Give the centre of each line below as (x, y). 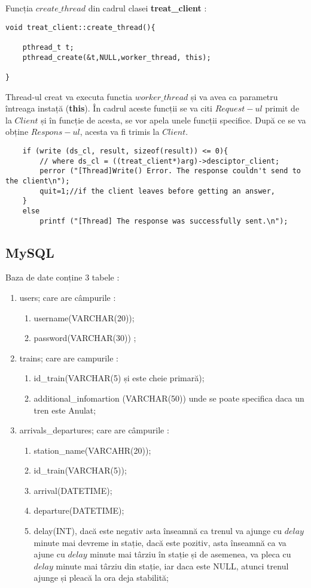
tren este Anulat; (65, 410)
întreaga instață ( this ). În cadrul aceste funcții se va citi (109, 108)
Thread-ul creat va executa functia (69, 96)
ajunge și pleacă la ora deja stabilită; (101, 578)
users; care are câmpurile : (68, 297)
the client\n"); (38, 181)
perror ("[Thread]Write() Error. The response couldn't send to (170, 171)
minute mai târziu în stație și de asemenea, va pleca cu (190, 554)
